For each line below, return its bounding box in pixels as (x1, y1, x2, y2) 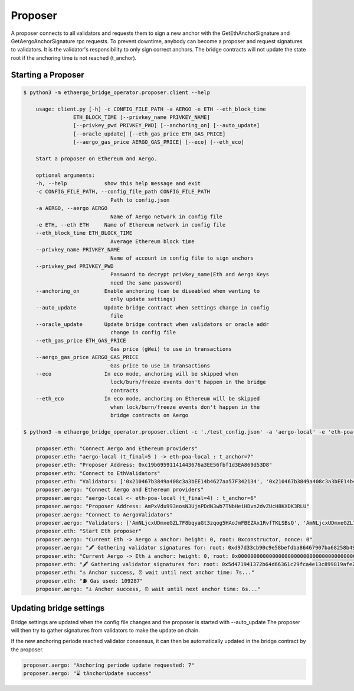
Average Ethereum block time (110, 238, 195, 245)
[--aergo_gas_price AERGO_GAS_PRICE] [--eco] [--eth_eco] (73, 139, 245, 146)
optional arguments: (35, 172, 96, 179)
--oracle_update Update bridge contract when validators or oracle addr (35, 321, 270, 328)
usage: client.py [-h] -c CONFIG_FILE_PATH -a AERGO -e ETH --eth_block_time (35, 105, 267, 112)
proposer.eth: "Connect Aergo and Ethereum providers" (35, 445, 198, 452)
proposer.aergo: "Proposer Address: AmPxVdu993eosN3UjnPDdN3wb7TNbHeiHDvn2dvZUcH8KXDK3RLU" (35, 503, 310, 510)
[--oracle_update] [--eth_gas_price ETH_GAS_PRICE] (73, 130, 226, 137)
